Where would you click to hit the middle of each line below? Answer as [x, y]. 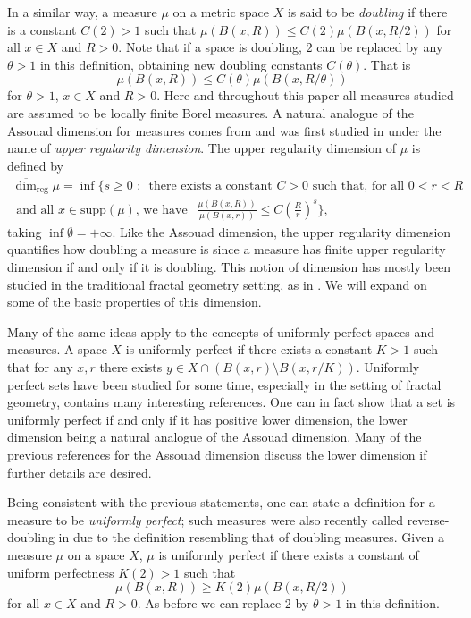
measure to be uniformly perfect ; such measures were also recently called [205, 519]
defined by [36, 165]
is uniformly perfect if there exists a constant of [289, 554]
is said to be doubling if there [367, 12]
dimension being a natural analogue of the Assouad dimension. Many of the [214, 437]
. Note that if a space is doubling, [210, 47]
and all [35, 210]
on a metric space [221, 12]
